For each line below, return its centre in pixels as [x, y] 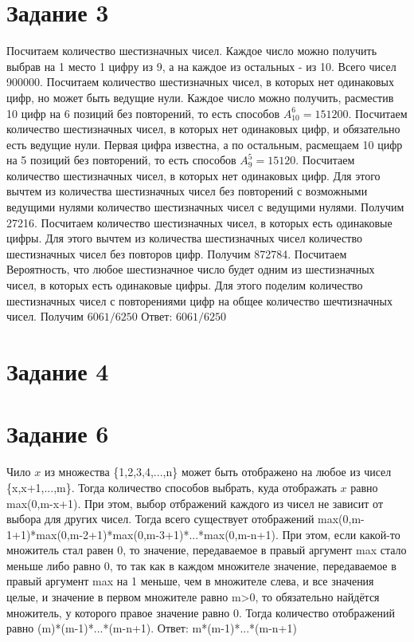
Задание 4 [58, 371]
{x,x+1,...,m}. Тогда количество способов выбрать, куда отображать [172, 487]
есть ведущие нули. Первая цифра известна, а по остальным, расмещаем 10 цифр [205, 144]
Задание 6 [58, 433]
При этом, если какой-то [341, 534]
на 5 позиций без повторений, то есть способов [121, 160]
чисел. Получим [45, 316]
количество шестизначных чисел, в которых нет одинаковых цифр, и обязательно [203, 129]
